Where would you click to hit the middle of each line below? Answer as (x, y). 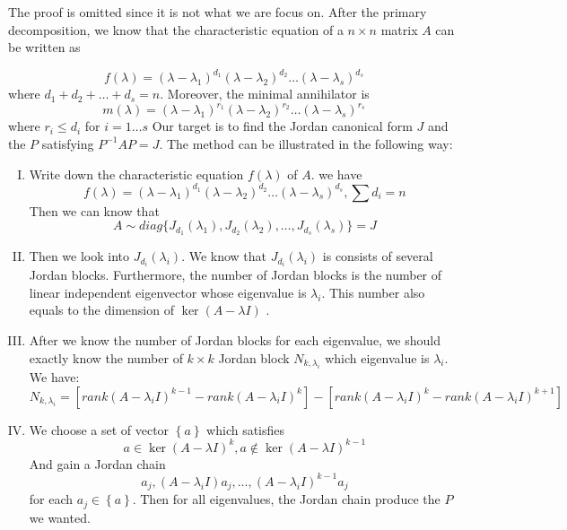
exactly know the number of (106, 357)
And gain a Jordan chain (97, 463)
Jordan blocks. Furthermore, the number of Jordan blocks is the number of (236, 275)
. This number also (373, 292)
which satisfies (246, 429)
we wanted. (60, 517)
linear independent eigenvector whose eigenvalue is (168, 292)
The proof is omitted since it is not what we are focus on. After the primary (218, 12)
